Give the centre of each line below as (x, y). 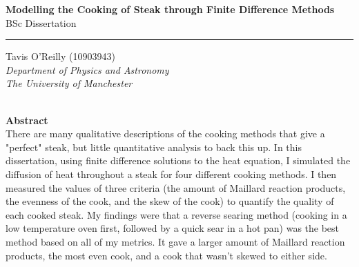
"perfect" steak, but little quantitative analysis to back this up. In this (154, 147)
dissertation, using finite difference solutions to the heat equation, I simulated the (178, 160)
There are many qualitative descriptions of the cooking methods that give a (165, 133)
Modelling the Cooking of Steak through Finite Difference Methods (170, 9)
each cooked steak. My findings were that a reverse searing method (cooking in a (176, 214)
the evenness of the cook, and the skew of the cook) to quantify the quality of (170, 201)
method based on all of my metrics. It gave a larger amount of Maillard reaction (175, 241)
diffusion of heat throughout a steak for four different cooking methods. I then (171, 174)
